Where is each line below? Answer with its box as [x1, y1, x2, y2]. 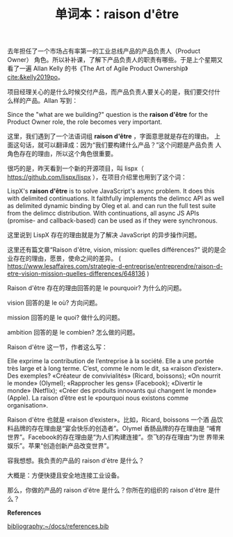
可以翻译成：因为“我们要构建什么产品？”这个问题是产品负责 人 [43, 141, 222, 150]
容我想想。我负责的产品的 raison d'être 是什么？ [7, 456, 145, 465]
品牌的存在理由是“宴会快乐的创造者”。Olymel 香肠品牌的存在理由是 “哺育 [13, 424, 222, 433]
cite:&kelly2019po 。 [7, 73, 65, 81]
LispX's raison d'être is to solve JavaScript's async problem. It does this [7, 187, 215, 195]
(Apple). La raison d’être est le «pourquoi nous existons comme [7, 394, 189, 402]
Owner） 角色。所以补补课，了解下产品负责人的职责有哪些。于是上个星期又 [7, 56, 223, 64]
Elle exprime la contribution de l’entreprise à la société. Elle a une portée [7, 357, 214, 365]
